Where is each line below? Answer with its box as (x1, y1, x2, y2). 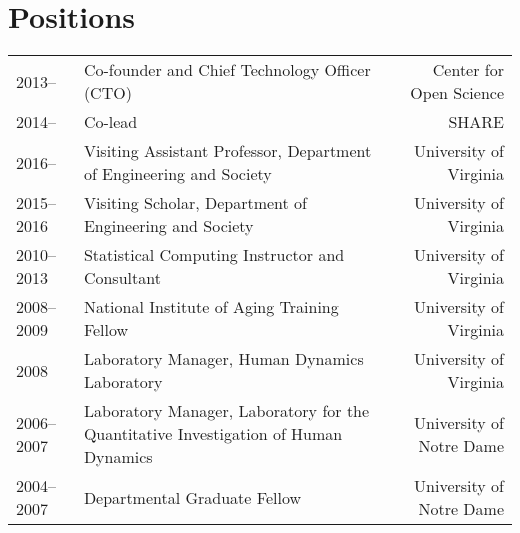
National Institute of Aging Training (83, 295, 339, 319)
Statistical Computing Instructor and (83, 243, 345, 267)
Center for (432, 58, 504, 82)
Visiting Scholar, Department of (83, 191, 307, 215)
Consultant (83, 266, 161, 290)
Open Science (410, 81, 504, 105)
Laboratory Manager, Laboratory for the (83, 399, 370, 423)
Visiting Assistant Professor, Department (83, 139, 372, 163)
